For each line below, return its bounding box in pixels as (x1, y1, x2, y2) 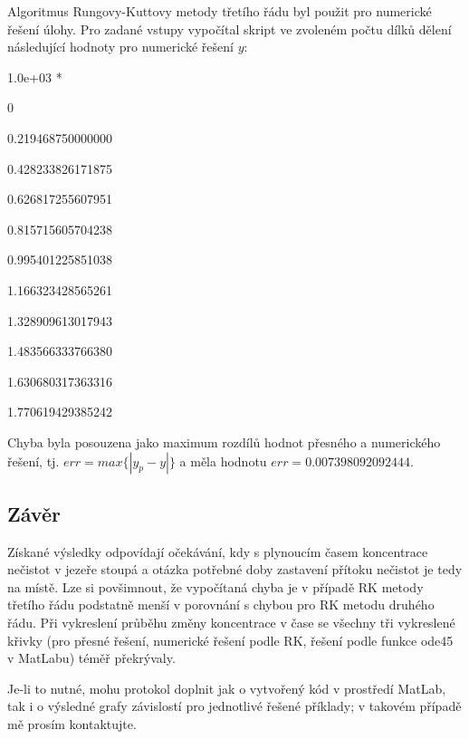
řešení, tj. (7, 451, 60, 470)
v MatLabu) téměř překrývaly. (7, 648, 176, 667)
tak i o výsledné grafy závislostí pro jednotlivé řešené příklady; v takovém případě (7, 696, 462, 715)
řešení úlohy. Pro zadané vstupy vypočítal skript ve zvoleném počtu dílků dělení (7, 19, 452, 38)
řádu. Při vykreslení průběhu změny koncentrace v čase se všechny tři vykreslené (7, 613, 455, 632)
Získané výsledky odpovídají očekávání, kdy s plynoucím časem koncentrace (7, 542, 428, 561)
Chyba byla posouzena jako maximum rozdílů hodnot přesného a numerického (7, 432, 441, 451)
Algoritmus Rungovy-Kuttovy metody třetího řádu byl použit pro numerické (7, 2, 432, 20)
